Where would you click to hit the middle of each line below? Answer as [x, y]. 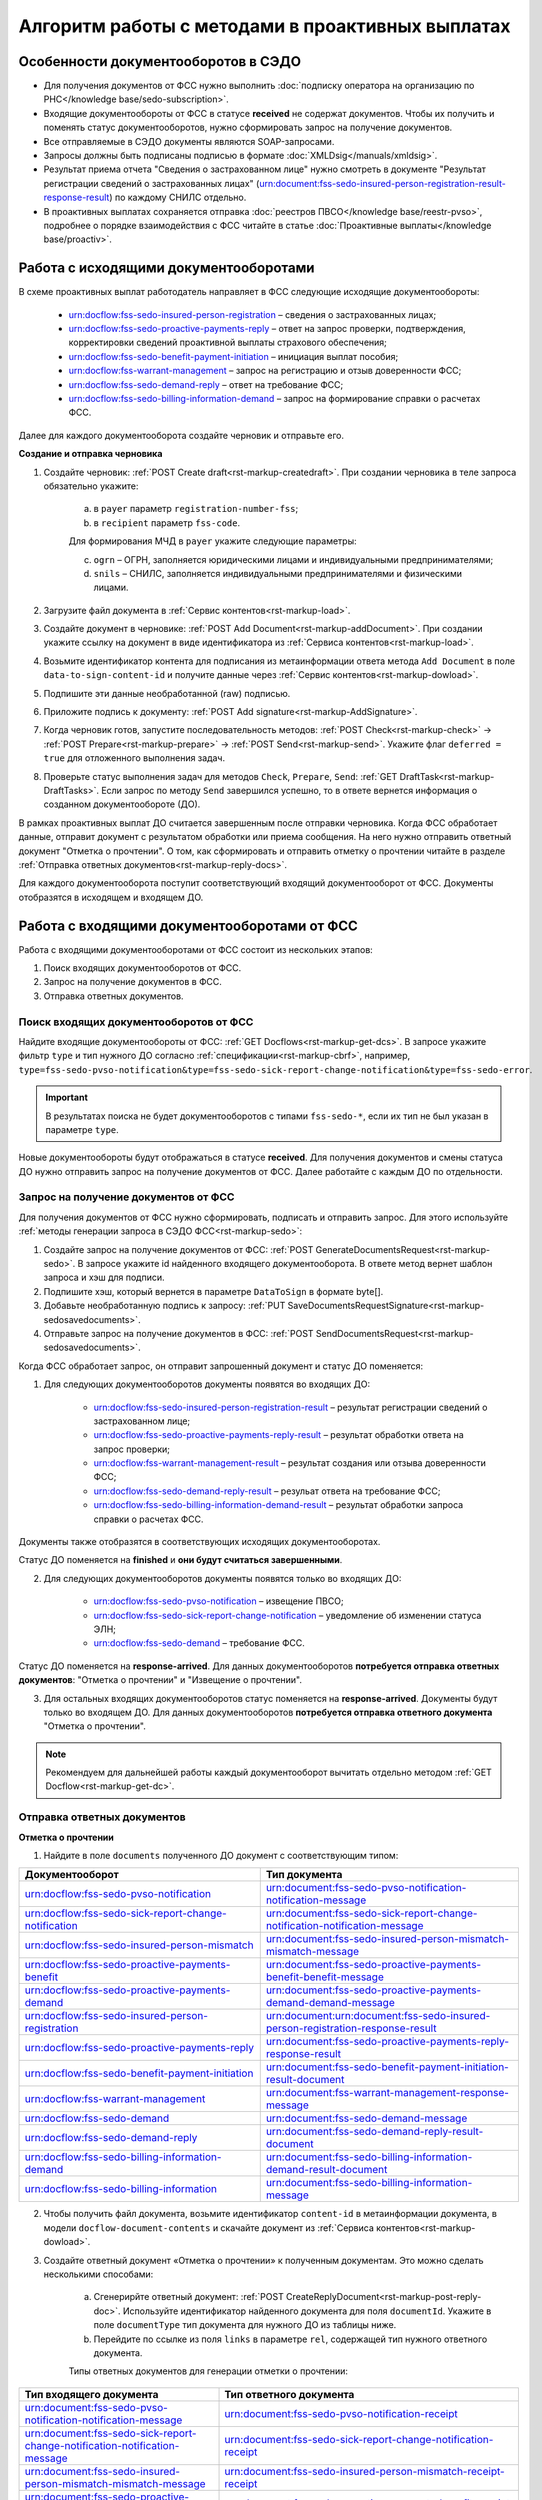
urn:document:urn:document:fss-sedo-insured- [378, 2016]
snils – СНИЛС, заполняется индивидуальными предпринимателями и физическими [277, 573]
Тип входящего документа [91, 2394]
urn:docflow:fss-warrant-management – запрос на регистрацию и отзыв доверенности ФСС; [265, 371]
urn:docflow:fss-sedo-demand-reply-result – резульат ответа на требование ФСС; [267, 1491]
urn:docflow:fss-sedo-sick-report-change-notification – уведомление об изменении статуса [287, 1615]
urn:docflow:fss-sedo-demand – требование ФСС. [199, 1643]
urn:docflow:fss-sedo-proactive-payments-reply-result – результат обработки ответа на [278, 1435]
